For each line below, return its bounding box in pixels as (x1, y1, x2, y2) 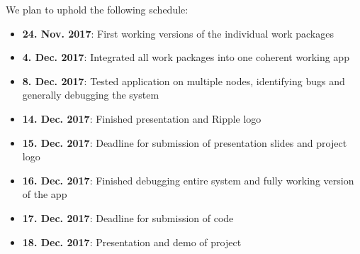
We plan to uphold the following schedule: (6, 2, 189, 16)
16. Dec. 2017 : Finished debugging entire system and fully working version (22, 172, 354, 187)
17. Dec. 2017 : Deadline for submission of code (22, 210, 234, 225)
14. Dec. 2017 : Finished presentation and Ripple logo (22, 111, 261, 126)
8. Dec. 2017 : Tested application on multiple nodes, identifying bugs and (22, 73, 345, 88)
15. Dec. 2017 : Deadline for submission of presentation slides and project (22, 135, 347, 150)
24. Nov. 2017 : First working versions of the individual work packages (22, 26, 334, 40)
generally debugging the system (22, 87, 159, 102)
